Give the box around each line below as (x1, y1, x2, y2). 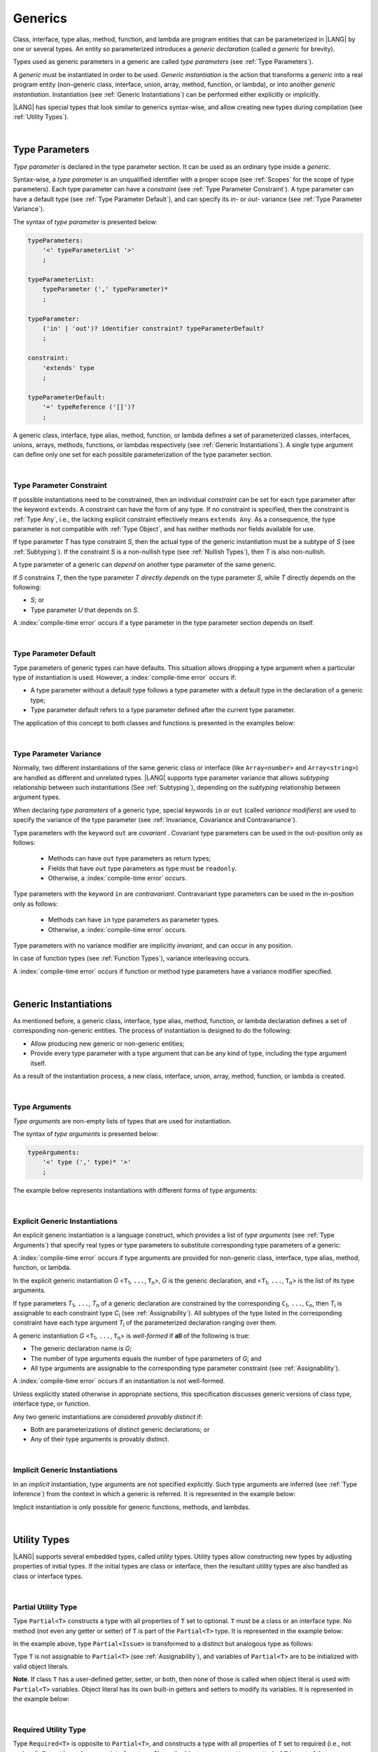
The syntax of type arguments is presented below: (13, 1129, 159, 1138)
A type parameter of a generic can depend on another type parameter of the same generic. (13, 561, 276, 569)
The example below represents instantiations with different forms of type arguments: (13, 1186, 258, 1194)
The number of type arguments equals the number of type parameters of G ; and (30, 1354, 262, 1362)
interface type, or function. (13, 1399, 91, 1408)
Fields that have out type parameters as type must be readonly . (48, 864, 237, 872)
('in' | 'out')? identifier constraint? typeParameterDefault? (42, 324, 265, 333)
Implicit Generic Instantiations (13, 1465, 118, 1475)
